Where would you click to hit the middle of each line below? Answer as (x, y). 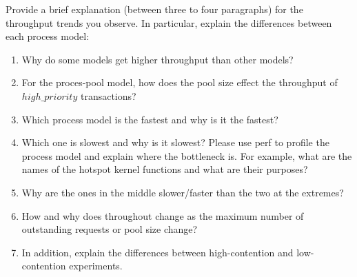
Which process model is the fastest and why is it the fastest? (150, 119)
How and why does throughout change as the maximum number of (163, 215)
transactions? (108, 95)
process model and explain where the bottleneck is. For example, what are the (187, 155)
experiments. (96, 266)
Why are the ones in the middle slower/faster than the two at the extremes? (183, 192)
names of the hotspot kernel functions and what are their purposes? (165, 169)
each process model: (48, 36)
